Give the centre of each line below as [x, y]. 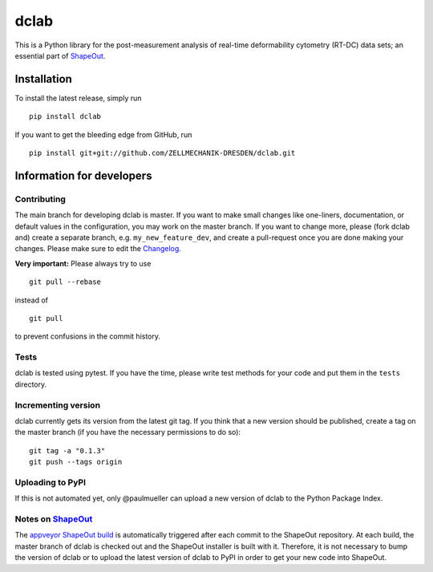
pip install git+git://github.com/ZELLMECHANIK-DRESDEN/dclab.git [162, 153]
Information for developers [83, 175]
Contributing [40, 199]
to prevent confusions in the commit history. [87, 336]
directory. [31, 384]
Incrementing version [57, 405]
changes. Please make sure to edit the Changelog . [98, 249]
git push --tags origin [76, 462]
